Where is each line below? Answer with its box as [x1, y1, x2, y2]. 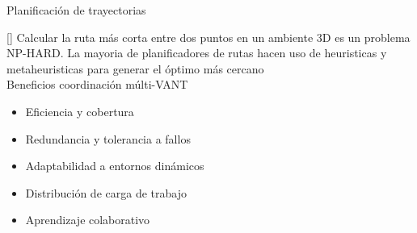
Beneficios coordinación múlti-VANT [6, 76, 188, 93]
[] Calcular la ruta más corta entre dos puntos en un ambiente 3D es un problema [6, 28, 411, 45]
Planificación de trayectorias [6, 2, 146, 18]
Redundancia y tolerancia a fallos [25, 130, 191, 147]
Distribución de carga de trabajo [25, 184, 187, 201]
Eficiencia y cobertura [25, 102, 134, 119]
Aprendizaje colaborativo [25, 211, 150, 228]
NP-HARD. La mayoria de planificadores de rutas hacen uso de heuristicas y [6, 44, 387, 61]
